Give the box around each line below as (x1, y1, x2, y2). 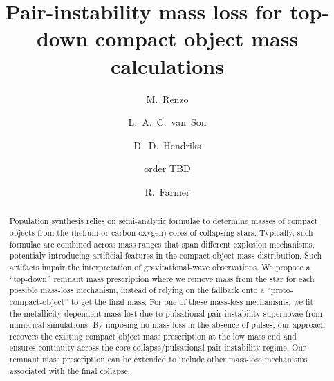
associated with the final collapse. (9, 364, 131, 376)
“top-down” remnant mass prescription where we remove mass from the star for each (9, 272, 315, 284)
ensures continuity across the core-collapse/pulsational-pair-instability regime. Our (9, 342, 306, 353)
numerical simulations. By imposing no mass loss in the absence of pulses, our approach (9, 319, 326, 331)
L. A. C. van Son (128, 115, 207, 129)
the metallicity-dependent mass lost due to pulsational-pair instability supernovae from (9, 307, 323, 319)
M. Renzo (146, 91, 189, 106)
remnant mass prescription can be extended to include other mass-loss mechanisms (9, 353, 308, 365)
